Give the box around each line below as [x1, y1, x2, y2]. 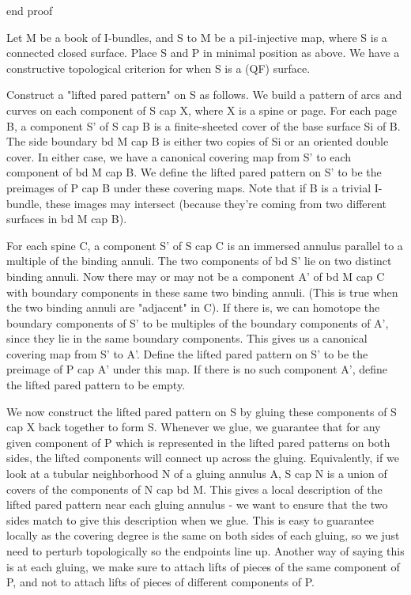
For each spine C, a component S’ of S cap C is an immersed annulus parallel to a [6, 237, 403, 253]
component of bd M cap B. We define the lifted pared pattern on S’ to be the [6, 164, 382, 180]
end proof [6, 2, 53, 18]
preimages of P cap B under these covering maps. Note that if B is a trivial [6, 179, 371, 195]
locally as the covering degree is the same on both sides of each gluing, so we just [6, 527, 400, 544]
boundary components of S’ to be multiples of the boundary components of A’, [6, 314, 389, 331]
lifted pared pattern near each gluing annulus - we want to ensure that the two [6, 496, 388, 513]
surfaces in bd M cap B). [6, 210, 127, 227]
